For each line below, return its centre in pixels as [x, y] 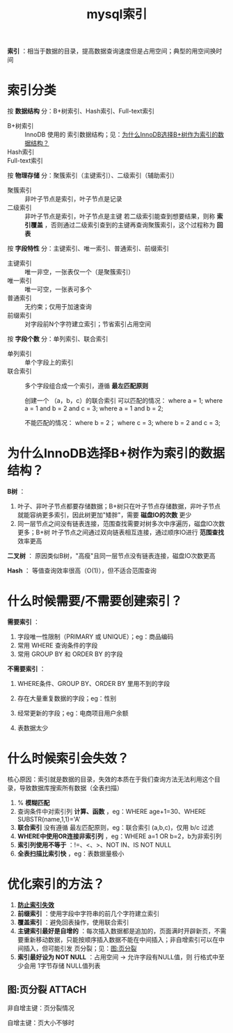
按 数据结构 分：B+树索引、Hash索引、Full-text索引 [81, 111]
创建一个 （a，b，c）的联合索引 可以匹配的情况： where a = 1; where [124, 401]
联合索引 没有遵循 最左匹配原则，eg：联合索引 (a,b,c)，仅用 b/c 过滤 [115, 827]
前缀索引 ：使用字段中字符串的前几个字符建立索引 [88, 913]
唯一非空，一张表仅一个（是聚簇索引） [79, 272]
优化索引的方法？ [56, 884]
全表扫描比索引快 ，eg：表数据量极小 [71, 854]
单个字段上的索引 [49, 362]
